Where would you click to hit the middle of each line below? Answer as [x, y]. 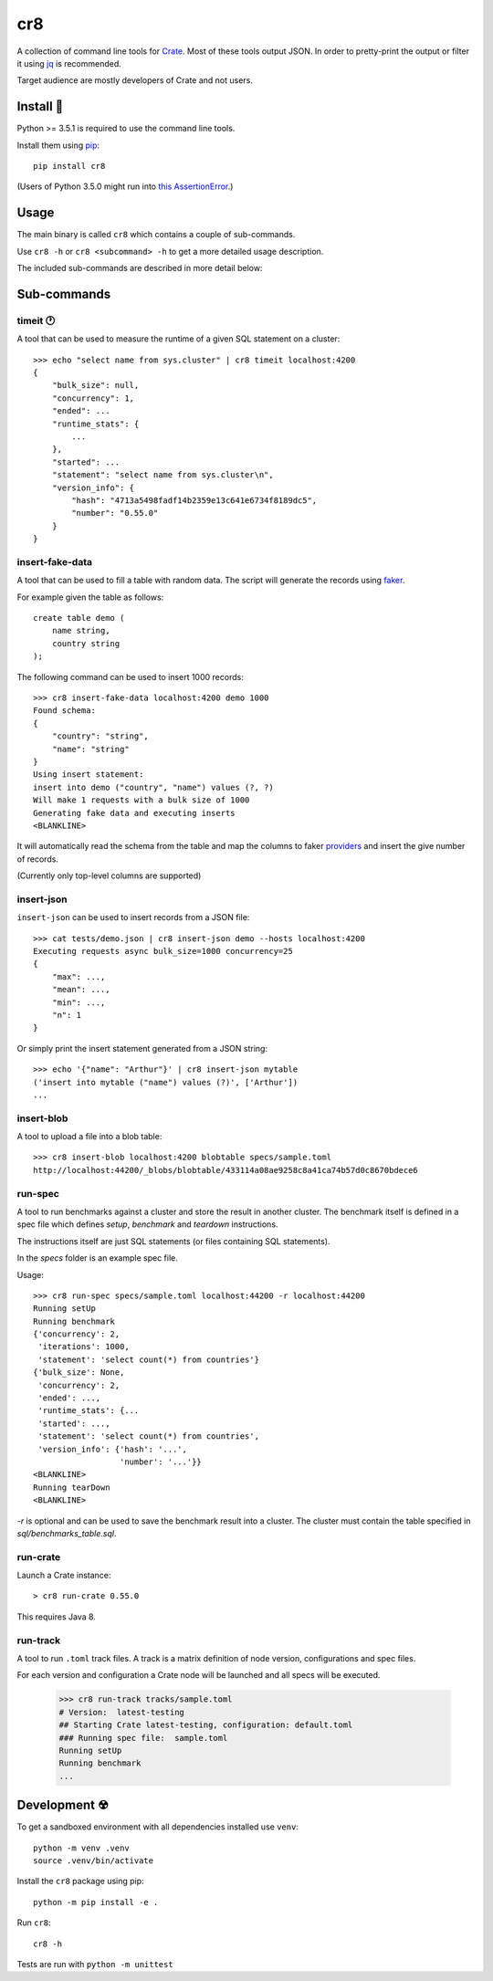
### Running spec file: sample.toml [143, 1738]
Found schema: [64, 711]
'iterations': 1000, [84, 1347]
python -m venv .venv [81, 1848]
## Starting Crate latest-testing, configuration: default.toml [206, 1725]
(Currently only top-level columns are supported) [109, 875]
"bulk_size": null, [95, 385]
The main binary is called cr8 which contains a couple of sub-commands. [156, 235]
